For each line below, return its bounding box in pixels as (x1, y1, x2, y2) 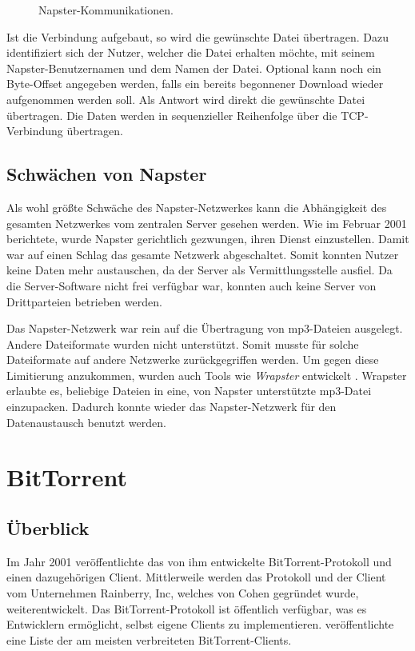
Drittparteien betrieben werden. (6, 293, 162, 310)
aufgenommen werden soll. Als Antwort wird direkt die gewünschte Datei (6, 90, 365, 107)
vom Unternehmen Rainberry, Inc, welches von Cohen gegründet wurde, (6, 585, 359, 601)
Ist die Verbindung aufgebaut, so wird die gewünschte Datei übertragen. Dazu (6, 28, 389, 45)
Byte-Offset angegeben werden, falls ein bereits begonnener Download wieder (6, 75, 384, 92)
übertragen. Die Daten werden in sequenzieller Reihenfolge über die (6, 106, 337, 123)
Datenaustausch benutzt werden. (6, 413, 166, 430)
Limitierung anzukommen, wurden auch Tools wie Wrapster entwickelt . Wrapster (6, 366, 407, 383)
